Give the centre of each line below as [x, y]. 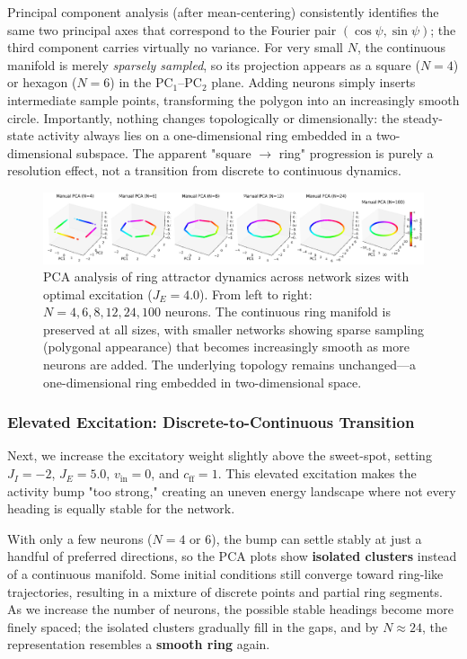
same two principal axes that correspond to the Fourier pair [172, 29]
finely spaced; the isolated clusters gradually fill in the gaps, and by [193, 626]
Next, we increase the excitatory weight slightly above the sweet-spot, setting [220, 455]
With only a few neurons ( [80, 538]
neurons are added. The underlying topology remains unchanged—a [229, 365]
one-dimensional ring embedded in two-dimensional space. [203, 382]
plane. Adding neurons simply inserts [313, 82]
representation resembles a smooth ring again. [139, 644]
